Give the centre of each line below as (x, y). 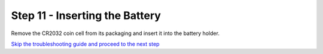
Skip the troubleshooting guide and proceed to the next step (85, 44)
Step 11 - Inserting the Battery (86, 15)
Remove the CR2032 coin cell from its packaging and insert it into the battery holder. (115, 33)
